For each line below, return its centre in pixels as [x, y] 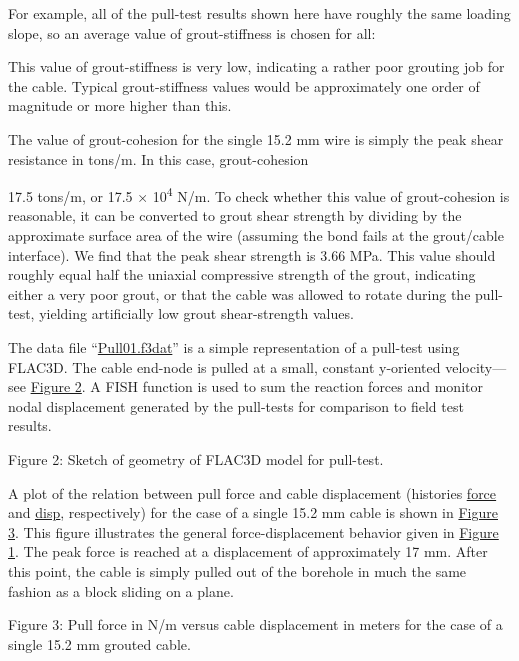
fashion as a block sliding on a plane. [121, 590]
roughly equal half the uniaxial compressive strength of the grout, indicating [242, 274]
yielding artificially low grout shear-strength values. [196, 313]
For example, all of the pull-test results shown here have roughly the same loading [259, 13]
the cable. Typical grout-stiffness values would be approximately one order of [244, 85]
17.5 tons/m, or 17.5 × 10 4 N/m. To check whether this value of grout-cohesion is [259, 194]
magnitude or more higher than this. [120, 105]
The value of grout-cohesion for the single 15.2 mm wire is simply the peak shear [256, 138]
